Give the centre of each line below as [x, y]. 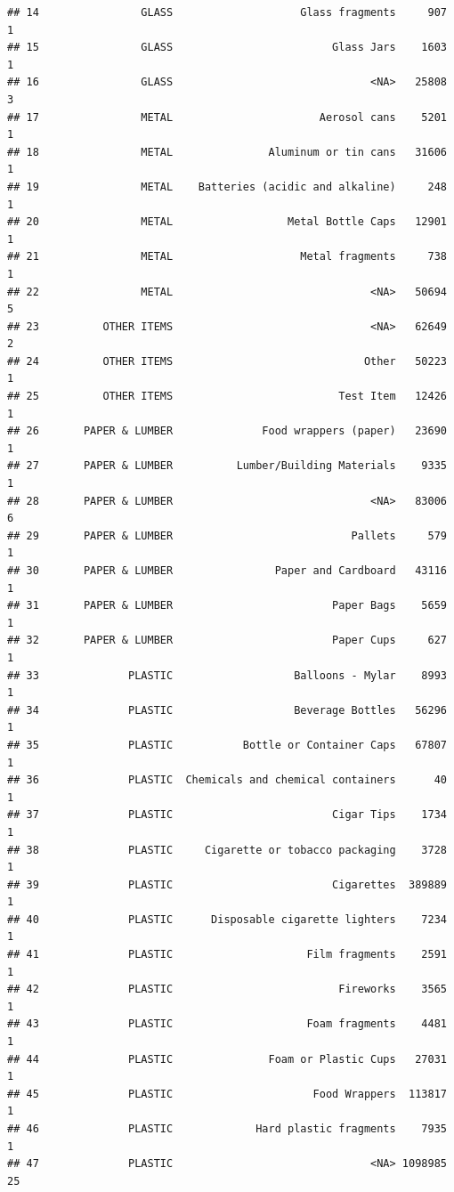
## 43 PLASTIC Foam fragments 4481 [227, 1024]
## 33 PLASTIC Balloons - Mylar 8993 [227, 675]
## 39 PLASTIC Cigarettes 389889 [227, 884]
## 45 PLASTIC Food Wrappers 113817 [227, 1094]
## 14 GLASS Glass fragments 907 [227, 12]
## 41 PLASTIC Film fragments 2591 [227, 955]
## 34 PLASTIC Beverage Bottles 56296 [227, 710]
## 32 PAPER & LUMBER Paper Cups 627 [227, 641]
